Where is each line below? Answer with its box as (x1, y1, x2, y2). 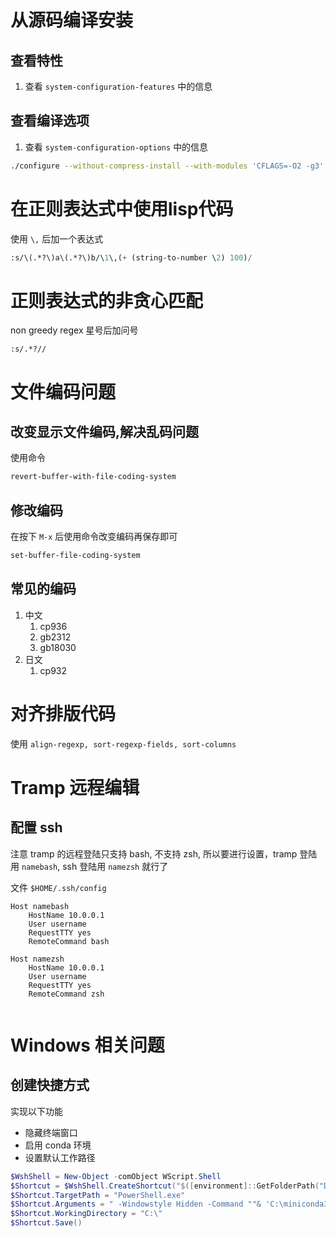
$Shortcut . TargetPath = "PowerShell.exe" (10, 1190, 186, 1200)
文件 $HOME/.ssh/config (10, 881, 107, 893)
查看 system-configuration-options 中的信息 (24, 141, 209, 153)
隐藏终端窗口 (24, 1126, 78, 1138)
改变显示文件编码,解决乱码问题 (10, 424, 200, 441)
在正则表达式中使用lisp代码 (10, 197, 234, 220)
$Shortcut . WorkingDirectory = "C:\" (10, 1209, 163, 1219)
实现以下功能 (10, 1105, 63, 1117)
